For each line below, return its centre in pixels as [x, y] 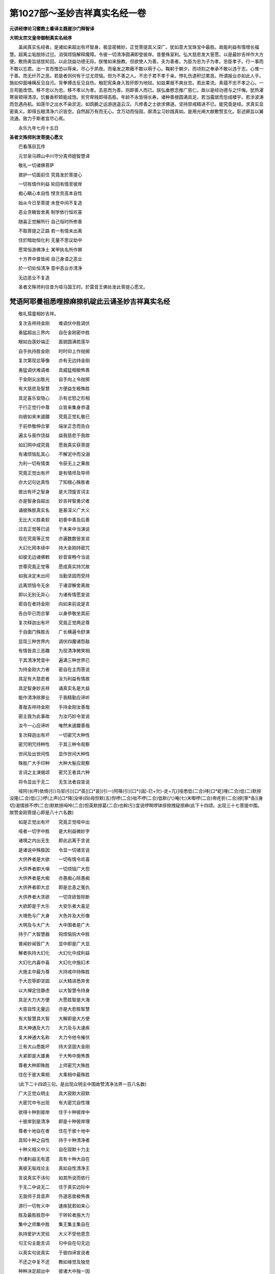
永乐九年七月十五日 [38, 128]
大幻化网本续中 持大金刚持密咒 [54, 547]
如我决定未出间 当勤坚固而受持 [54, 576]
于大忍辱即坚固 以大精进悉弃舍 [54, 981]
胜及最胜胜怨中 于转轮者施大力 [54, 1215]
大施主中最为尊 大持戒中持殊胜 [54, 971]
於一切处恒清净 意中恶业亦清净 [50, 268]
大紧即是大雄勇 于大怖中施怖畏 [54, 1056]
